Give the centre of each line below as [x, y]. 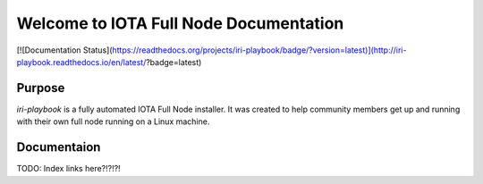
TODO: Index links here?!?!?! [68, 169]
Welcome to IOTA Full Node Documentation [180, 23]
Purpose [41, 88]
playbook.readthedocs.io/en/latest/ [81, 62]
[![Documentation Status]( [64, 50]
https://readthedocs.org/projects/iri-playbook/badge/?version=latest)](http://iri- [259, 50]
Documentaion [59, 147]
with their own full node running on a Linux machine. [113, 121]
